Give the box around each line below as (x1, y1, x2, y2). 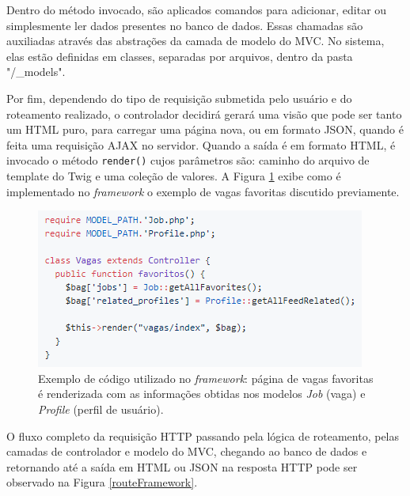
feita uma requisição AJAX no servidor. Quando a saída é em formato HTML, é (6, 136, 396, 153)
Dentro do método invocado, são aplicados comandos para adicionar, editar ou (6, 2, 387, 17)
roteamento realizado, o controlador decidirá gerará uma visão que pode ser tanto (6, 105, 402, 122)
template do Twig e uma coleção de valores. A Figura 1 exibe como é (6, 168, 341, 184)
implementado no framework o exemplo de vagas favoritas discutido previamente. (6, 183, 400, 199)
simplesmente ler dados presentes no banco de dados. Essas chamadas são (6, 17, 363, 33)
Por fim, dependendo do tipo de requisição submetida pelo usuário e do (6, 89, 352, 106)
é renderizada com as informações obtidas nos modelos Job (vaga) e (38, 385, 366, 402)
